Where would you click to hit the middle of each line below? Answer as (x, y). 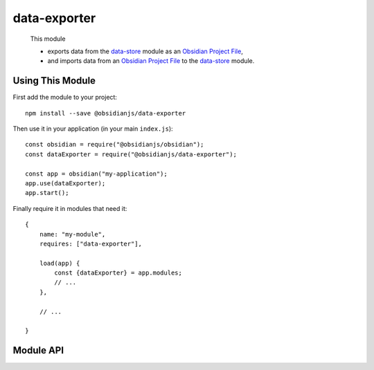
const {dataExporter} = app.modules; (118, 273)
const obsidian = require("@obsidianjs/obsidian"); (115, 145)
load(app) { (60, 263)
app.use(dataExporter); (65, 183)
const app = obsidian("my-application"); (96, 174)
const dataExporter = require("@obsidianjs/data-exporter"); (131, 154)
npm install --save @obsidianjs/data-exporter (106, 113)
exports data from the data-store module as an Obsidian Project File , (145, 51)
